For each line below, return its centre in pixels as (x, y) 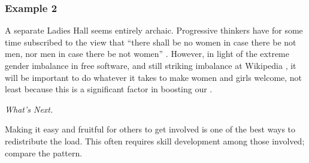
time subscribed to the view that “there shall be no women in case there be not (151, 42)
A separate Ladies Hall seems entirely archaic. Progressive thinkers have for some (154, 30)
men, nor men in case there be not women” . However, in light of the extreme (147, 54)
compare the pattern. (44, 153)
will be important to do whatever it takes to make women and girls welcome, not (154, 77)
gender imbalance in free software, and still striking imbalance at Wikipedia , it (151, 65)
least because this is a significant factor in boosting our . (109, 89)
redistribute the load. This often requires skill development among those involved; (155, 141)
